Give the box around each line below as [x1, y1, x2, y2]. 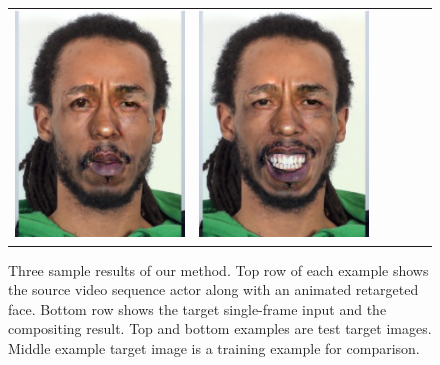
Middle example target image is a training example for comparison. [8, 337, 420, 358]
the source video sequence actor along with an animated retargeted [8, 279, 419, 300]
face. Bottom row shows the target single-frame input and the [8, 298, 387, 319]
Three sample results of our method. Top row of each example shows [8, 259, 429, 280]
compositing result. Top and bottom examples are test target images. [8, 318, 432, 339]
